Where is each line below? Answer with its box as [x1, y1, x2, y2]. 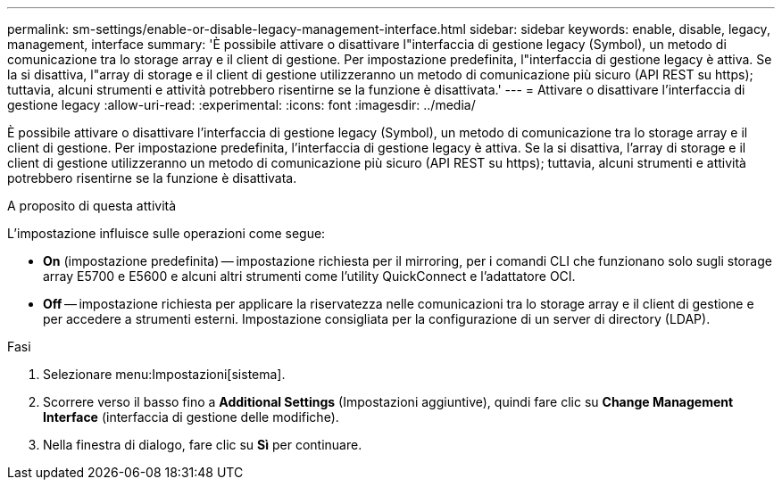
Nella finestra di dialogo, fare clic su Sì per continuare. [43, 437, 362, 452]
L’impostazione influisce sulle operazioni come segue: [7, 226, 326, 241]
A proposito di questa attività [7, 198, 177, 213]
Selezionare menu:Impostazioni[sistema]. [43, 367, 286, 382]
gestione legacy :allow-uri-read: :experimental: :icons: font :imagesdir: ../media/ [7, 97, 476, 112]
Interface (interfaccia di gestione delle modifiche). [43, 409, 339, 425]
